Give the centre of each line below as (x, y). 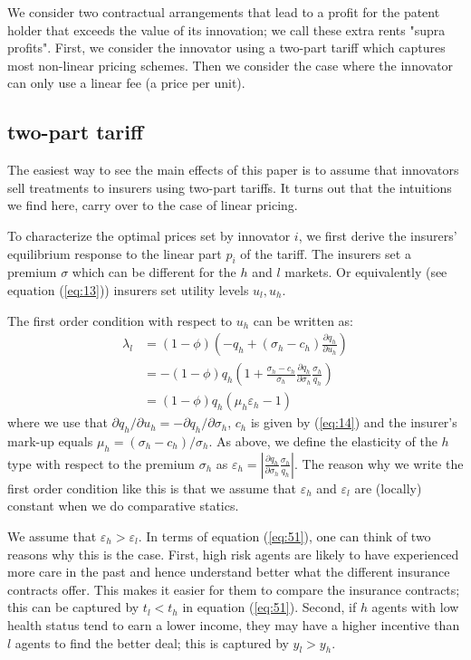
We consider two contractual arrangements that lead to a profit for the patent (224, 12)
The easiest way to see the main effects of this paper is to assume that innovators (233, 170)
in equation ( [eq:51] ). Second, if (269, 607)
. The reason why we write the (379, 463)
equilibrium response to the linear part (115, 253)
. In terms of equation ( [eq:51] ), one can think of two (284, 536)
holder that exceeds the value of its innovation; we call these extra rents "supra (226, 29)
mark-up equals (50, 441)
